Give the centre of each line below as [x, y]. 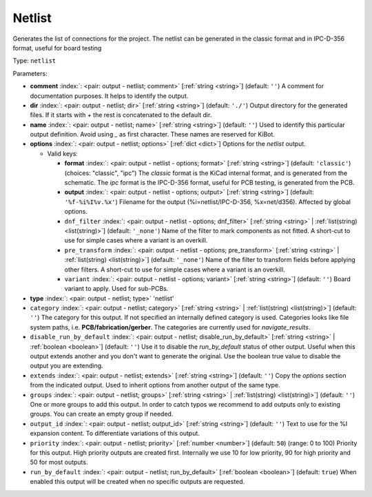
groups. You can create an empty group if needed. [102, 414]
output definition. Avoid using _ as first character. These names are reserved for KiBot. [153, 134]
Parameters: [30, 73]
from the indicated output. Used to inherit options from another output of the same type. [155, 385]
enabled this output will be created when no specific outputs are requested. [137, 482]
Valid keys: [63, 153]
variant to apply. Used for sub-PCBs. [116, 289]
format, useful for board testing [57, 48]
